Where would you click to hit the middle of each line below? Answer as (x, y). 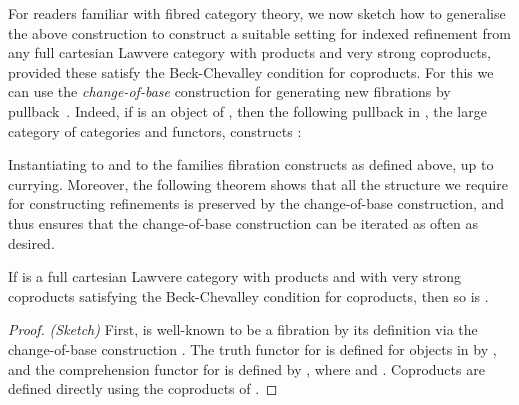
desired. (31, 242)
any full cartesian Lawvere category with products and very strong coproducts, (250, 52)
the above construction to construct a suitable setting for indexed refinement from (259, 32)
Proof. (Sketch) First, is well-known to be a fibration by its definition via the (243, 329)
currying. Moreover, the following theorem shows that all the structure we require (258, 183)
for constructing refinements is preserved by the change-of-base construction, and (256, 203)
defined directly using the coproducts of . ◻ (143, 388)
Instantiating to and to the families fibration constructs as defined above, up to (251, 164)
